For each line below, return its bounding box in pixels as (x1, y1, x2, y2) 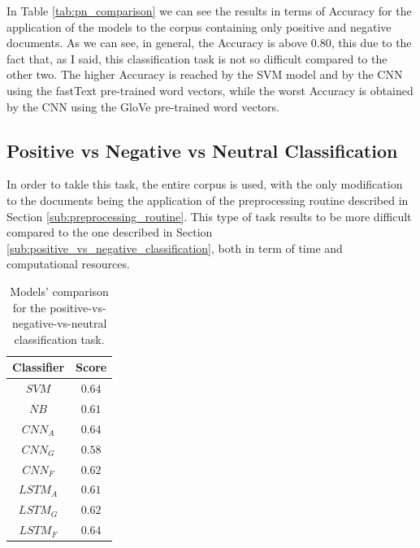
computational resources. (6, 255, 130, 272)
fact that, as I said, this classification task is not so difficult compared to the (6, 50, 388, 67)
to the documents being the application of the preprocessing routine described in (6, 191, 409, 208)
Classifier (12, 359, 65, 376)
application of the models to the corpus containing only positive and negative (6, 18, 392, 35)
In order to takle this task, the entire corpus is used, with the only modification (6, 176, 403, 193)
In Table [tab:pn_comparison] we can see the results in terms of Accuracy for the (6, 2, 412, 19)
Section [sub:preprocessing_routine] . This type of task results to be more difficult (6, 207, 412, 224)
